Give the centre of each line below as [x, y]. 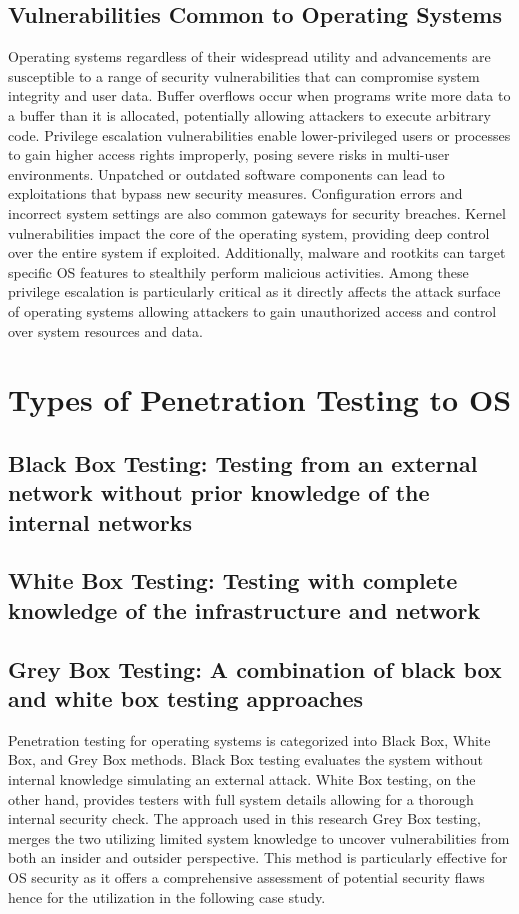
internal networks [100, 521]
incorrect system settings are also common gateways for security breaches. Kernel [257, 212]
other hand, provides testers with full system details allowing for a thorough [241, 798]
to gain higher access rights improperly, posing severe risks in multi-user [229, 154]
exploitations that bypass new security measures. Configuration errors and [235, 193]
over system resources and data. [105, 330]
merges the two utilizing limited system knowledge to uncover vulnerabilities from [259, 837]
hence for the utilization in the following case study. [167, 896]
